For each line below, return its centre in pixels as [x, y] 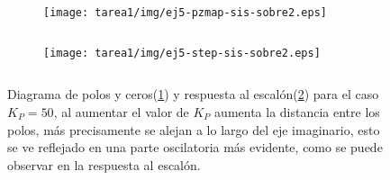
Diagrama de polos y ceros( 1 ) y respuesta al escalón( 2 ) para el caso [193, 94]
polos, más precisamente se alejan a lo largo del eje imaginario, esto [194, 129]
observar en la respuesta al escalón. [104, 164]
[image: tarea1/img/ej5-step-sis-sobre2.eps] [182, 53]
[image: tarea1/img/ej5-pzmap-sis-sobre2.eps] [185, 13]
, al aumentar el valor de [121, 111]
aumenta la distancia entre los [297, 111]
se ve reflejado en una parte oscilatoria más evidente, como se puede [195, 147]
